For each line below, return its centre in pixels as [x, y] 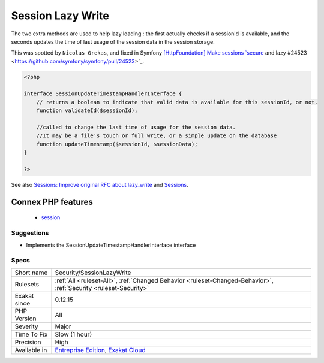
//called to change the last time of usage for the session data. [136, 128]
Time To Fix [31, 334]
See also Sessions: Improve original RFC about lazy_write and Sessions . [100, 184]
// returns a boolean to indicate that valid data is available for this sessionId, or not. [177, 102]
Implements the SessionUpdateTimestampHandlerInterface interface [111, 245]
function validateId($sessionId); [87, 111]
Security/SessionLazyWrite [93, 273]
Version [25, 319]
